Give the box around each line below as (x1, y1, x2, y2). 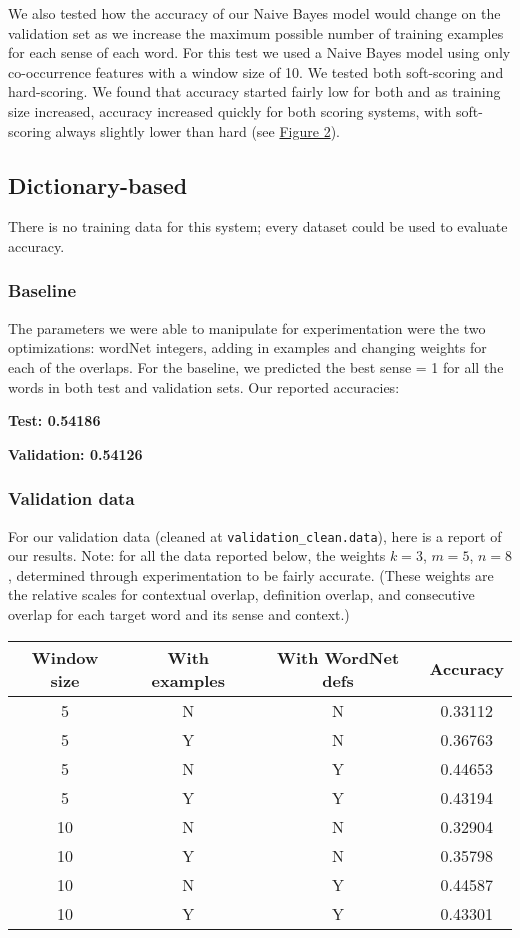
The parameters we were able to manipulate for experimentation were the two (8, 317, 486, 338)
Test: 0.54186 (8, 410, 101, 431)
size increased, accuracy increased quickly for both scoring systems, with (8, 100, 452, 121)
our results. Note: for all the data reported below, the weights (8, 545, 386, 566)
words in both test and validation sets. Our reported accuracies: (8, 376, 400, 397)
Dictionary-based (8, 169, 188, 200)
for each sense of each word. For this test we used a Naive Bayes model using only (8, 42, 511, 63)
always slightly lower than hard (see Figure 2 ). (55, 120, 340, 141)
